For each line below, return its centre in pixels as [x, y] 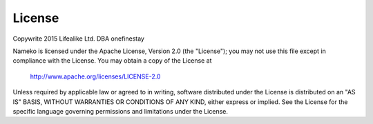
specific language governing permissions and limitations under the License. [120, 111]
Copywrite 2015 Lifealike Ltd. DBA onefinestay [79, 39]
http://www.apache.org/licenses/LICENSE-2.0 [95, 76]
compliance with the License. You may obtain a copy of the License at [112, 61]
